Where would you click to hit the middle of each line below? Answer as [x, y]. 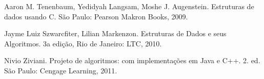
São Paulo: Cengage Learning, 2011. [61, 70]
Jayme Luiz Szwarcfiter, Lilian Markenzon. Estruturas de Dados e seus [115, 33]
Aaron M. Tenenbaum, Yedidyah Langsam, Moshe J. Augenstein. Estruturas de [129, 6]
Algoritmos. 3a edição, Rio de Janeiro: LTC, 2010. [83, 43]
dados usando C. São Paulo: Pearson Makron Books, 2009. [96, 16]
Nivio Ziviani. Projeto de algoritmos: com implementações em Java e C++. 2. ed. [132, 60]
